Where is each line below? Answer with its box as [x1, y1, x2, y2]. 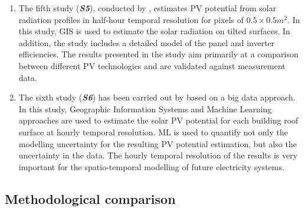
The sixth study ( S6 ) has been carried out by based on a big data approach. [18, 91, 296, 103]
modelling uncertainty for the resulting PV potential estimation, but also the [18, 137, 297, 150]
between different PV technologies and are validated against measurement [18, 59, 286, 72]
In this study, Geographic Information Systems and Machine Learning [18, 102, 272, 115]
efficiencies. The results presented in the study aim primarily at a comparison [18, 48, 299, 60]
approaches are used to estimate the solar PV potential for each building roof [18, 114, 299, 126]
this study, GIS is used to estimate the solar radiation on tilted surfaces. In [18, 25, 290, 37]
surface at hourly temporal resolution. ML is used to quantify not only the [18, 125, 288, 138]
